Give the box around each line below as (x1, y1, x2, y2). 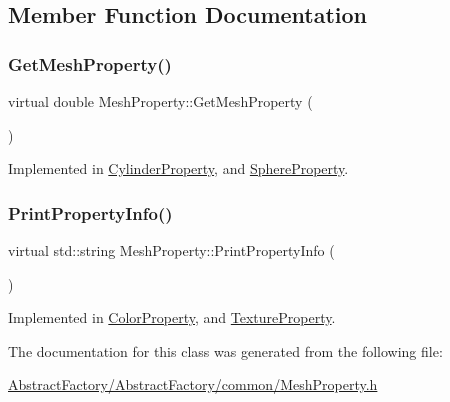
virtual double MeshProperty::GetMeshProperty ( (8, 91, 313, 111)
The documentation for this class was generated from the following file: (8, 340, 443, 361)
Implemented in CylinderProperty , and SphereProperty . (8, 158, 349, 179)
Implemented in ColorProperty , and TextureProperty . (8, 307, 336, 328)
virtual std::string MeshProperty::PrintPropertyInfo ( (8, 240, 335, 260)
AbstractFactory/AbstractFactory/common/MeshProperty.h (8, 374, 378, 395)
